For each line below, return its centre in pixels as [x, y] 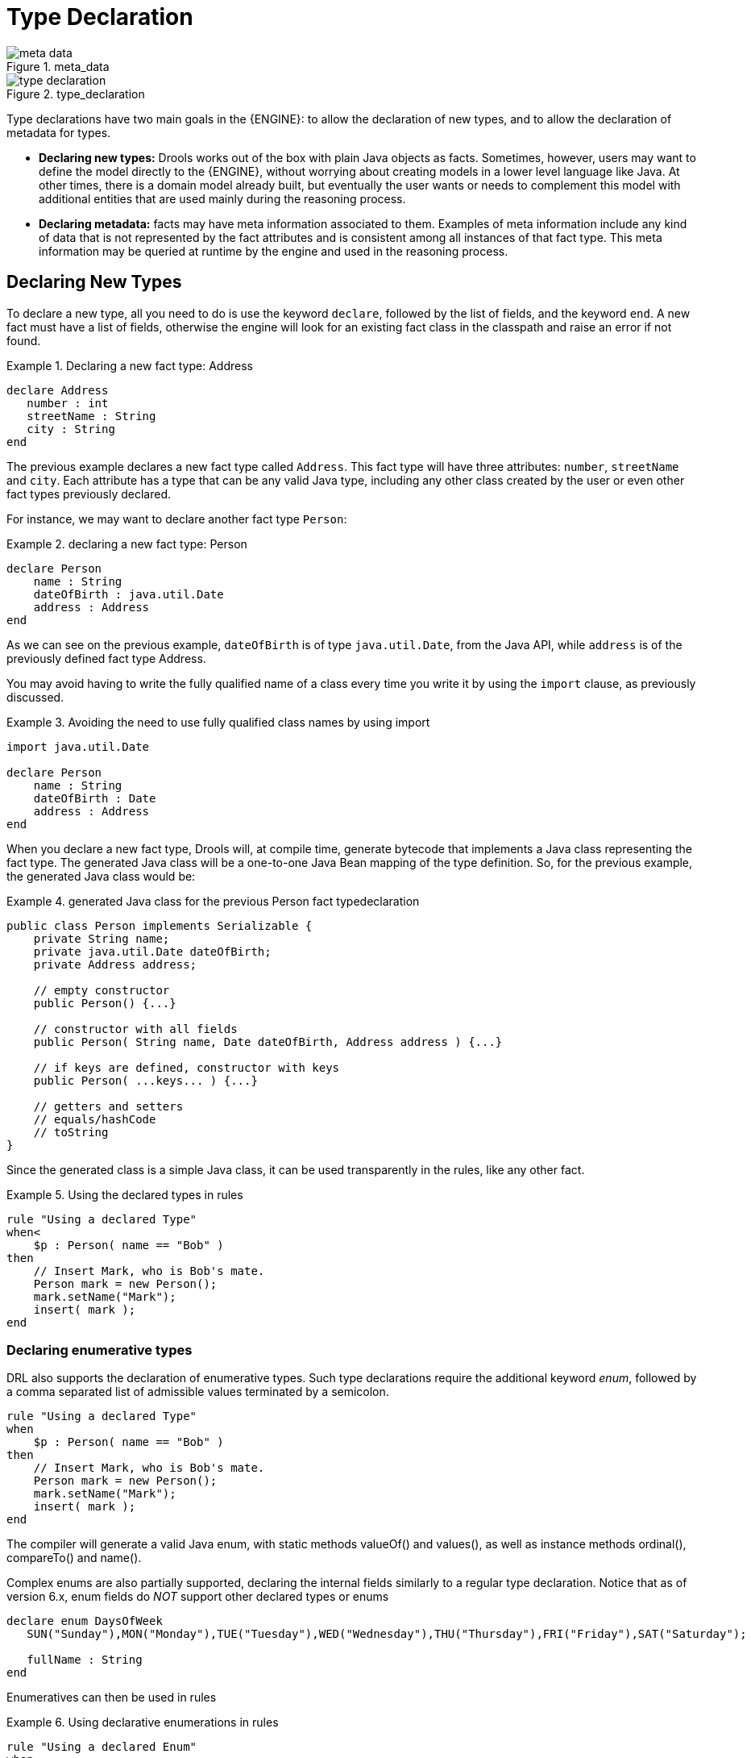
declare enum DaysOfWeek [85, 1621]
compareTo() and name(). [74, 1558]
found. [24, 340]
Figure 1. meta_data [58, 66]
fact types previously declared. [89, 494]
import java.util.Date [78, 746]
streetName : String [91, 416]
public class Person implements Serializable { [160, 925]
